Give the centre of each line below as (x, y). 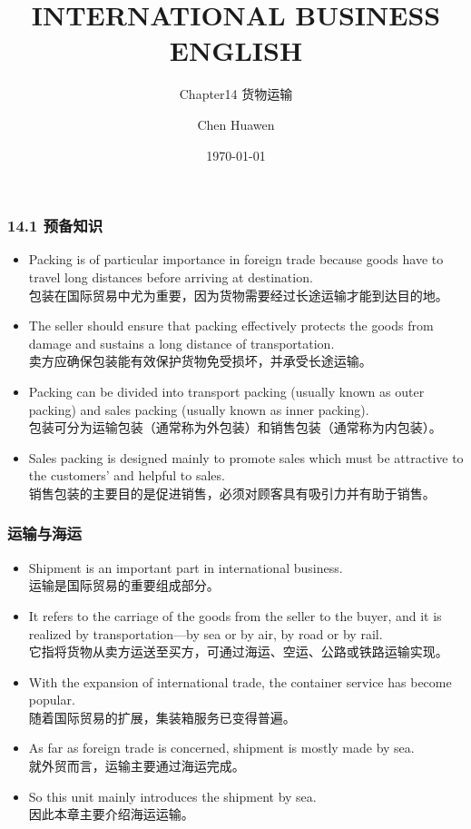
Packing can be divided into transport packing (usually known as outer (226, 391)
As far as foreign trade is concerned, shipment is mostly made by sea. (221, 748)
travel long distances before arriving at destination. (171, 276)
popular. (52, 700)
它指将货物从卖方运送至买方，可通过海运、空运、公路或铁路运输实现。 (238, 651)
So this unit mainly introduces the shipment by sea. (172, 796)
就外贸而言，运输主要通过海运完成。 (137, 766)
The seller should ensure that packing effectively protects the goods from (231, 326)
